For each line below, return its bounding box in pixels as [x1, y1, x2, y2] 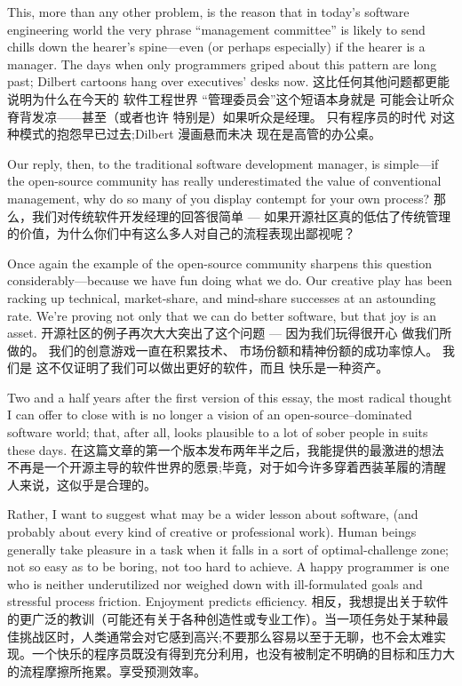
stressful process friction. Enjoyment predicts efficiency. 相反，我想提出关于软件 [7, 592, 449, 610]
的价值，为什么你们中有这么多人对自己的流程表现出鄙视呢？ [7, 224, 355, 243]
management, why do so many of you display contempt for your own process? [7, 188, 430, 207]
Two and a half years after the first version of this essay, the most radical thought [7, 387, 452, 406]
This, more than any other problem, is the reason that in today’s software [7, 3, 410, 20]
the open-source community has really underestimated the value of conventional [7, 171, 442, 190]
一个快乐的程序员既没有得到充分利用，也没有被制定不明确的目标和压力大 [31, 644, 455, 663]
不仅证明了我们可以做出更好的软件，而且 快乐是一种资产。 [48, 358, 389, 377]
